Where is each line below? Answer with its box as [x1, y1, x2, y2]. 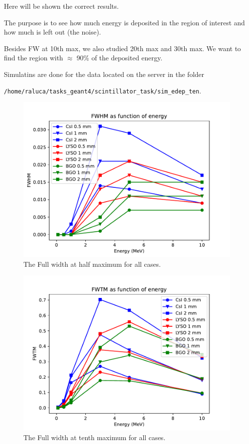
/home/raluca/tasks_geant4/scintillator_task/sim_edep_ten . [4, 85, 201, 95]
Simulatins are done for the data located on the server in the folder [4, 69, 205, 79]
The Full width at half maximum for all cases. [23, 259, 161, 269]
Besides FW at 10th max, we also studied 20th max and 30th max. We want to [4, 43, 241, 53]
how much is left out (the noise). [4, 27, 101, 37]
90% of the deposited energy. [77, 53, 163, 63]
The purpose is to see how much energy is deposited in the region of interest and [4, 17, 245, 27]
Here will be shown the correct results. [4, 1, 119, 11]
